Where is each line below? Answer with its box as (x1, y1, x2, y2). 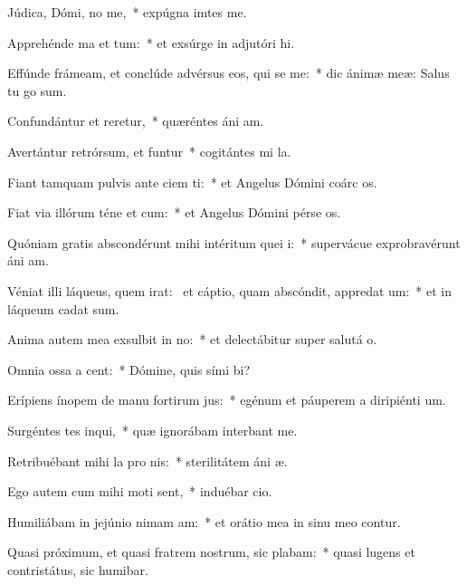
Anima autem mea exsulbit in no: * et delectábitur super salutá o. (7, 330, 377, 349)
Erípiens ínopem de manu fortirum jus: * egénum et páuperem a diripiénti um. (7, 390, 446, 409)
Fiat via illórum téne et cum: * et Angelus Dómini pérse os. (7, 203, 341, 222)
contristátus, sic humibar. (7, 560, 148, 579)
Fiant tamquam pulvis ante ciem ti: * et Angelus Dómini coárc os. (7, 172, 377, 191)
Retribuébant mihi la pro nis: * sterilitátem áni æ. (7, 451, 288, 470)
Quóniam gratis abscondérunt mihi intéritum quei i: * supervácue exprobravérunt (7, 233, 461, 252)
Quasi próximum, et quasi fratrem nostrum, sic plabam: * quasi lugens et (7, 542, 415, 561)
